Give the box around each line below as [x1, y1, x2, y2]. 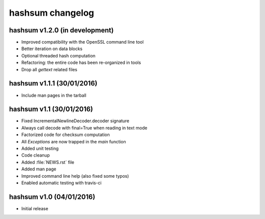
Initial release [21, 205, 49, 211]
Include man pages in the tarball [21, 92, 87, 98]
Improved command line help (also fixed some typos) [21, 173, 130, 179]
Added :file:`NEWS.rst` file [21, 159, 75, 165]
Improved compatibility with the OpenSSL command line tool [21, 39, 144, 45]
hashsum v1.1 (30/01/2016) [9, 105, 93, 113]
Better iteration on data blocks [21, 46, 83, 52]
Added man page [21, 166, 56, 172]
